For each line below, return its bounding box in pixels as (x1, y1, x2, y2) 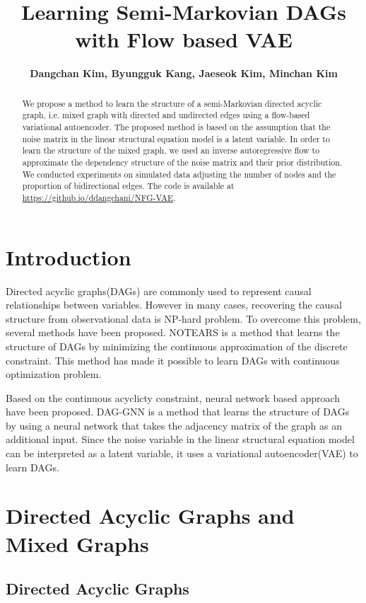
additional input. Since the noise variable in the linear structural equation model (6, 432, 355, 447)
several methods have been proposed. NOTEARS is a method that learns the (6, 325, 340, 340)
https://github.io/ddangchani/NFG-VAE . (22, 191, 176, 203)
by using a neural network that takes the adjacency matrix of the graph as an (6, 418, 342, 432)
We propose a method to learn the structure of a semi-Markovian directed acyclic (22, 97, 322, 109)
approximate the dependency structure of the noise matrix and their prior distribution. (22, 156, 343, 168)
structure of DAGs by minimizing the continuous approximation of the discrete (6, 338, 348, 353)
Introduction (6, 242, 131, 271)
